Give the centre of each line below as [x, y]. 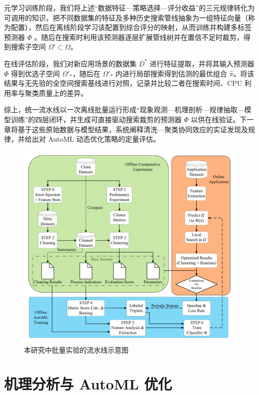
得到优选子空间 [36, 73]
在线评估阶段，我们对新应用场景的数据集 [70, 63]
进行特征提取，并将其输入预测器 [202, 63]
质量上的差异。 [63, 93]
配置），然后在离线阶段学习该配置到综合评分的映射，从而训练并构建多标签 [131, 27]
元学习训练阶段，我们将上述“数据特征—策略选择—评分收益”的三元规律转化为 [129, 7]
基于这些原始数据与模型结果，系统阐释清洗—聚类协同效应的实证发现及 [133, 129]
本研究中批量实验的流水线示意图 [76, 349]
